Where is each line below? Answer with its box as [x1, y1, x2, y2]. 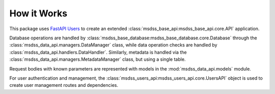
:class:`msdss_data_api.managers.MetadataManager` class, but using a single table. [9, 56, 186, 62]
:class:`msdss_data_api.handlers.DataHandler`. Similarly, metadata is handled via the [9, 49, 187, 55]
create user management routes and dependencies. [9, 82, 119, 88]
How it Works [9, 8, 68, 19]
